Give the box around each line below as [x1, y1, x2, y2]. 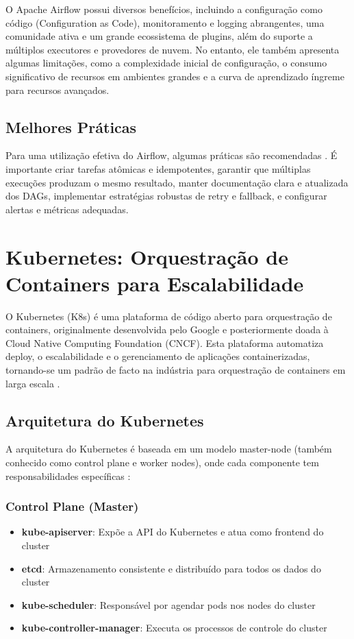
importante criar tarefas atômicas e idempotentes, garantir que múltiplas [5, 161, 311, 176]
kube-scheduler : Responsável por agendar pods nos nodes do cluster [21, 597, 316, 612]
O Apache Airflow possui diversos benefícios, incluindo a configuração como [5, 2, 323, 16]
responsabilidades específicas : [5, 468, 131, 483]
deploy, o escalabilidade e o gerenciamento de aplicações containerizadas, [5, 349, 310, 363]
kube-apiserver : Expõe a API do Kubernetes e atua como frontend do [21, 525, 324, 539]
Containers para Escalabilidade [5, 269, 304, 297]
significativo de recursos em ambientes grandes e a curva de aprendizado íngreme [5, 69, 344, 83]
